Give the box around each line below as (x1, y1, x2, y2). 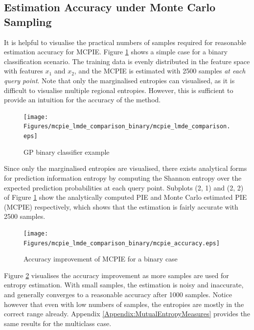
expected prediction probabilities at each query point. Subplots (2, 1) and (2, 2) (4, 182, 244, 192)
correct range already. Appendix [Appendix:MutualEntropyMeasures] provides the (4, 308, 250, 319)
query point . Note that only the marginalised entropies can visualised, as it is (4, 75, 235, 85)
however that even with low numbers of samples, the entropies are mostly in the (4, 299, 244, 309)
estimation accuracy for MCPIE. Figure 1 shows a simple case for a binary (4, 47, 228, 57)
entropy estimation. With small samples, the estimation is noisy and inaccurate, (4, 280, 244, 290)
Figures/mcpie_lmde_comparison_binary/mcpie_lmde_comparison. (23, 123, 231, 130)
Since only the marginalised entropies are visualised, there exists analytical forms (4, 163, 247, 173)
